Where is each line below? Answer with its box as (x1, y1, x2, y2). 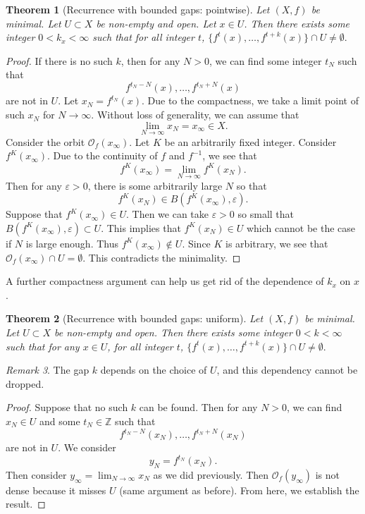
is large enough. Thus (25, 235, 119, 250)
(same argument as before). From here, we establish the (119, 482, 359, 497)
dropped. (6, 376, 44, 391)
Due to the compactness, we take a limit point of (147, 93, 359, 108)
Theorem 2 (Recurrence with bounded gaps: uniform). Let (6, 311, 264, 326)
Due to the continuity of (53, 148, 158, 163)
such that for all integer (92, 30, 194, 44)
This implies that (106, 220, 181, 235)
